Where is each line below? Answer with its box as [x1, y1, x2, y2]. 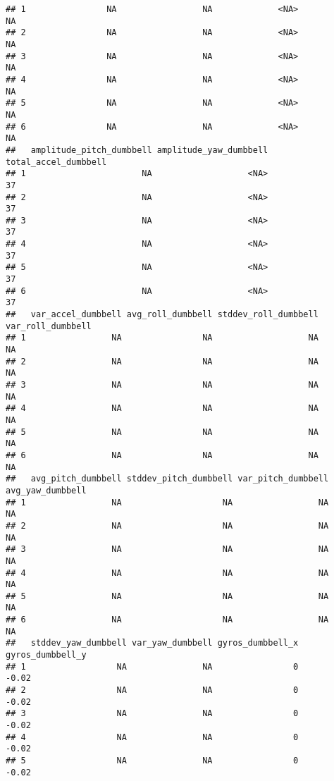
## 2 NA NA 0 [6, 685, 299, 696]
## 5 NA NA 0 [6, 756, 299, 765]
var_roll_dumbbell [6, 321, 92, 331]
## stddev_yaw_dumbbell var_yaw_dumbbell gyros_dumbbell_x [6, 638, 299, 648]
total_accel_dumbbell [6, 156, 107, 167]
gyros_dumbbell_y [6, 650, 87, 660]
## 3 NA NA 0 [6, 708, 299, 719]
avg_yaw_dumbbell [6, 485, 87, 496]
